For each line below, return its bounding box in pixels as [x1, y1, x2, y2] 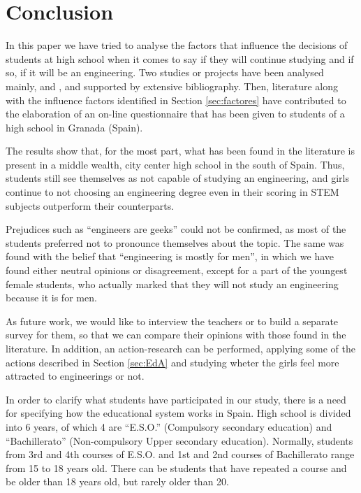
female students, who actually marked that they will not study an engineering [6, 276, 339, 291]
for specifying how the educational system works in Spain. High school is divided [6, 406, 351, 420]
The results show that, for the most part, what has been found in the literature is [6, 143, 355, 158]
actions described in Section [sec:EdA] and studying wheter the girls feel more [6, 355, 339, 369]
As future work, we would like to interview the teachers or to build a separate [6, 313, 339, 328]
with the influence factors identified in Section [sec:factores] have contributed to [6, 92, 346, 107]
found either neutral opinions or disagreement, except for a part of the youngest [6, 263, 348, 278]
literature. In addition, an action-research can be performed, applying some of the [6, 341, 355, 355]
